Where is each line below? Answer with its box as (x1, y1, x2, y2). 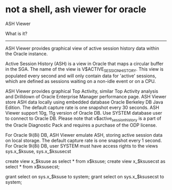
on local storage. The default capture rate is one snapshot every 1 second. (5, 137, 162, 143)
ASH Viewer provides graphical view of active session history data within (5, 45, 160, 51)
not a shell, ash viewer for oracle (5, 4, 147, 15)
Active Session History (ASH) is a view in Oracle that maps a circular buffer (5, 60, 164, 67)
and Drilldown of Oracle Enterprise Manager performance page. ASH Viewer (5, 93, 167, 99)
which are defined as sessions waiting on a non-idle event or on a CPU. (5, 78, 156, 84)
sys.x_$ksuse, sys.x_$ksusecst (5, 148, 72, 154)
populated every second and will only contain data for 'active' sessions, (5, 73, 157, 79)
